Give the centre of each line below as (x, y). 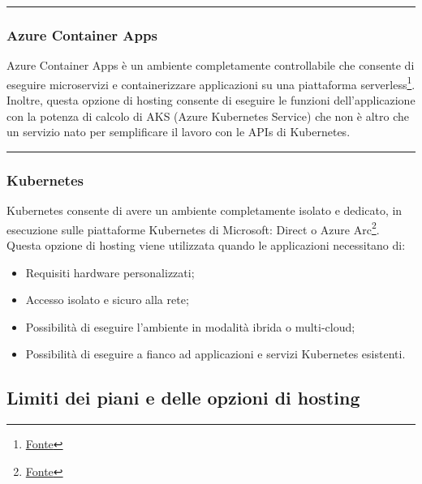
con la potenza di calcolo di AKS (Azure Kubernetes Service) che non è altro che (208, 116)
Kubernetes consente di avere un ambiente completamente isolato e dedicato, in (205, 210)
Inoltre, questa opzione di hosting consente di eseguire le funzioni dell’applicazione (211, 100)
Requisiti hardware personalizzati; (110, 272)
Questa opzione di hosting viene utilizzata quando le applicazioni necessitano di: (206, 244)
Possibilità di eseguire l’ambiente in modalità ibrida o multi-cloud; (190, 326)
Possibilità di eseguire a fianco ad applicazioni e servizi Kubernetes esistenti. (215, 354)
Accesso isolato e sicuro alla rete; (107, 300)
